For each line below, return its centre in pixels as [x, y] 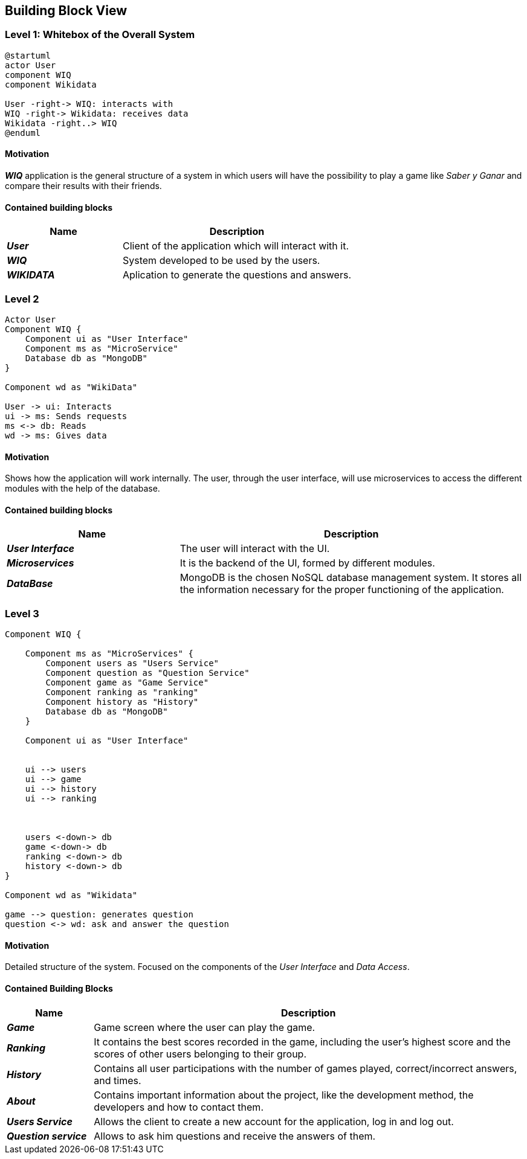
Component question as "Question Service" [147, 673]
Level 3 [22, 613]
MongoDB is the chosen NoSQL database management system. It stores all [351, 578]
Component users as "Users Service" [132, 663]
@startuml [28, 55]
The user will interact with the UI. [255, 549]
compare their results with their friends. [83, 186]
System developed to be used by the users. [221, 261]
